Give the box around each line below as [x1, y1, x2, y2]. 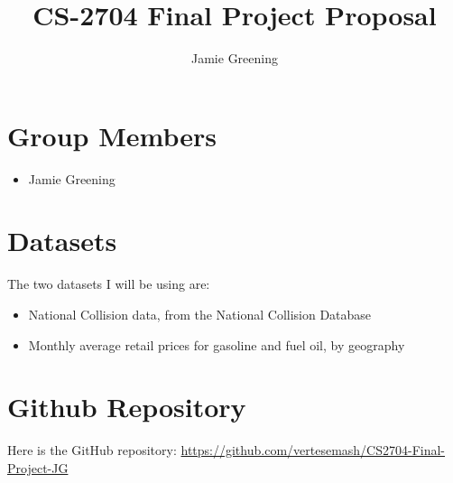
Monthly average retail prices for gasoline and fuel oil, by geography [28, 335, 405, 354]
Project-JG [7, 458, 69, 477]
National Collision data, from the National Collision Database [28, 304, 372, 323]
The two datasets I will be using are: [7, 274, 210, 293]
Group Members [7, 116, 217, 153]
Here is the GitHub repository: [7, 441, 177, 460]
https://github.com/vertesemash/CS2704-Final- [180, 441, 446, 460]
